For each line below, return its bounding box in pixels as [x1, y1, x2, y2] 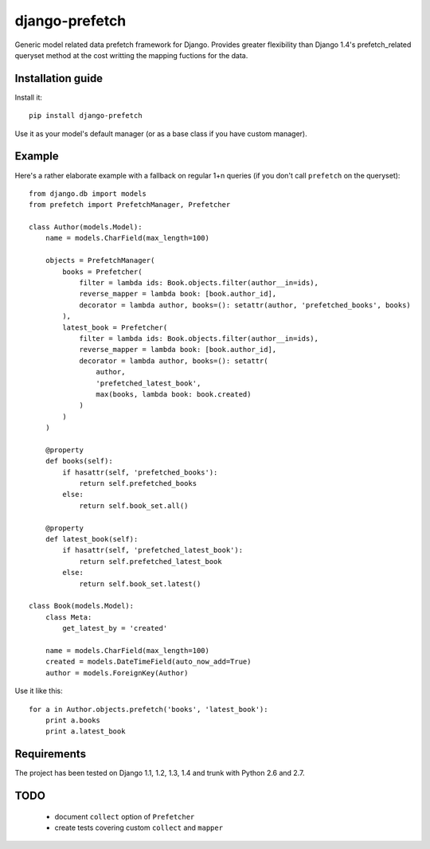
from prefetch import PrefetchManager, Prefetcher [29, 200, 231, 209]
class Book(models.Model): [29, 601, 135, 611]
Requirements [14, 747, 87, 761]
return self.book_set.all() [79, 501, 189, 510]
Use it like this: [14, 686, 63, 696]
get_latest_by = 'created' [62, 624, 168, 633]
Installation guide [14, 72, 104, 85]
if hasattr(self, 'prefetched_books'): [62, 468, 218, 477]
